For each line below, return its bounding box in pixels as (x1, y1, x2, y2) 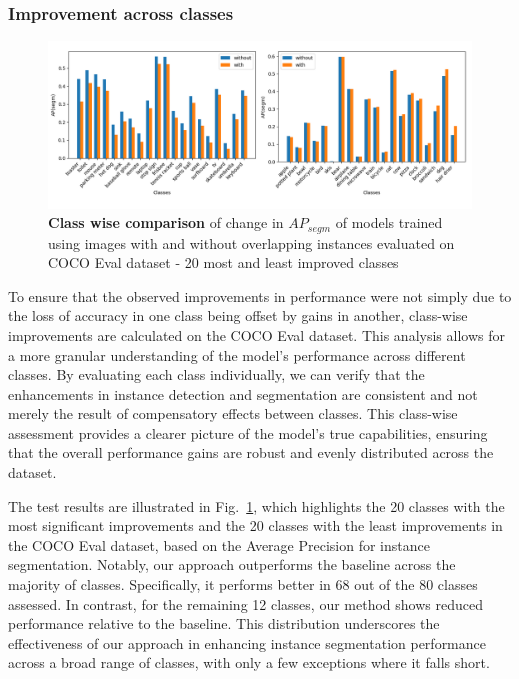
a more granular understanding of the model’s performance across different (8, 344, 466, 365)
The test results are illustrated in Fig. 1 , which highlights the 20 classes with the (8, 495, 505, 516)
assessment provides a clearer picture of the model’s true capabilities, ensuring (8, 422, 488, 443)
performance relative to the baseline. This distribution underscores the (8, 613, 440, 634)
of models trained (335, 212, 443, 233)
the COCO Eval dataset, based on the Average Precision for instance (8, 534, 430, 555)
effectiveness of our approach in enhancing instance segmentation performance (8, 632, 487, 653)
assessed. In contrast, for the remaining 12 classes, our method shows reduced (8, 593, 483, 614)
